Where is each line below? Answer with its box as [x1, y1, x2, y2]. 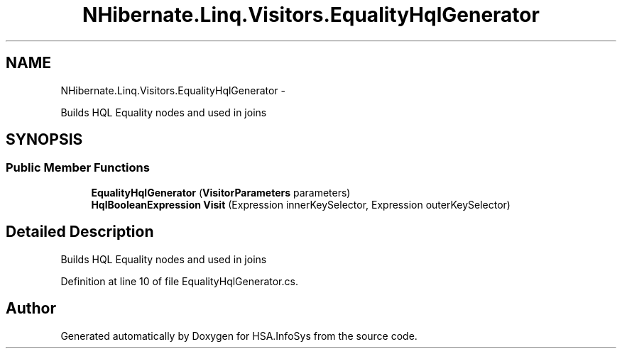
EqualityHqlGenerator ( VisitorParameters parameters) [91, 186, 351, 199]
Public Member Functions [6, 160, 150, 175]
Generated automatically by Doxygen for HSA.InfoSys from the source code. [60, 329, 418, 342]
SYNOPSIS [6, 131, 83, 149]
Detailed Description [6, 223, 154, 241]
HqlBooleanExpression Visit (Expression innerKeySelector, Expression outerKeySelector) [91, 198, 511, 211]
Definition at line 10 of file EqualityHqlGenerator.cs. [60, 275, 298, 287]
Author [6, 299, 56, 318]
